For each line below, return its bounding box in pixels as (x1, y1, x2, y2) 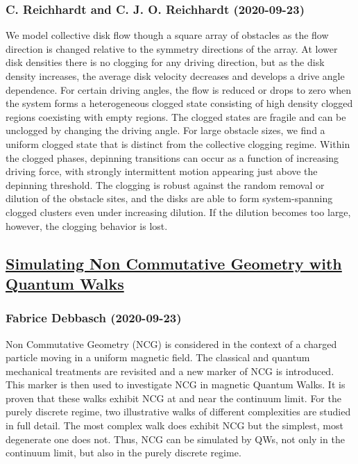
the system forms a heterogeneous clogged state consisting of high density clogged (6, 96, 353, 110)
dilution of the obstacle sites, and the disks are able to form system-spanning (6, 191, 333, 206)
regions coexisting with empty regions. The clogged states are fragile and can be (6, 109, 346, 124)
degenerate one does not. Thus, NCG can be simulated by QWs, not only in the (6, 431, 345, 446)
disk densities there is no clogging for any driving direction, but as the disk (6, 55, 325, 69)
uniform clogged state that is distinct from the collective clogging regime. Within (6, 136, 350, 151)
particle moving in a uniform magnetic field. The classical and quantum (6, 350, 310, 365)
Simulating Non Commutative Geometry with (6, 252, 342, 274)
